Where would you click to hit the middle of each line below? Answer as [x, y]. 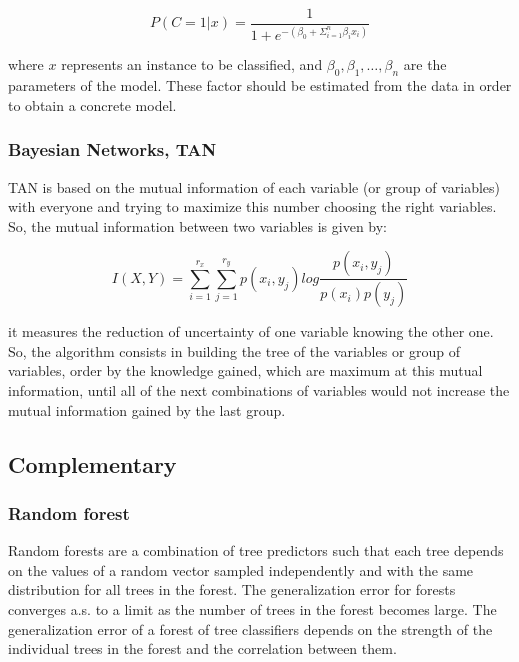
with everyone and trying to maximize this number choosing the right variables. [252, 206]
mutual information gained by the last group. [147, 409]
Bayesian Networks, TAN [112, 149]
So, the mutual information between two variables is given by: [198, 225]
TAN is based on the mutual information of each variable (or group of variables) [254, 186]
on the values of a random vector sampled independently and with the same [241, 569]
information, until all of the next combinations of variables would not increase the [259, 390]
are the [425, 64]
